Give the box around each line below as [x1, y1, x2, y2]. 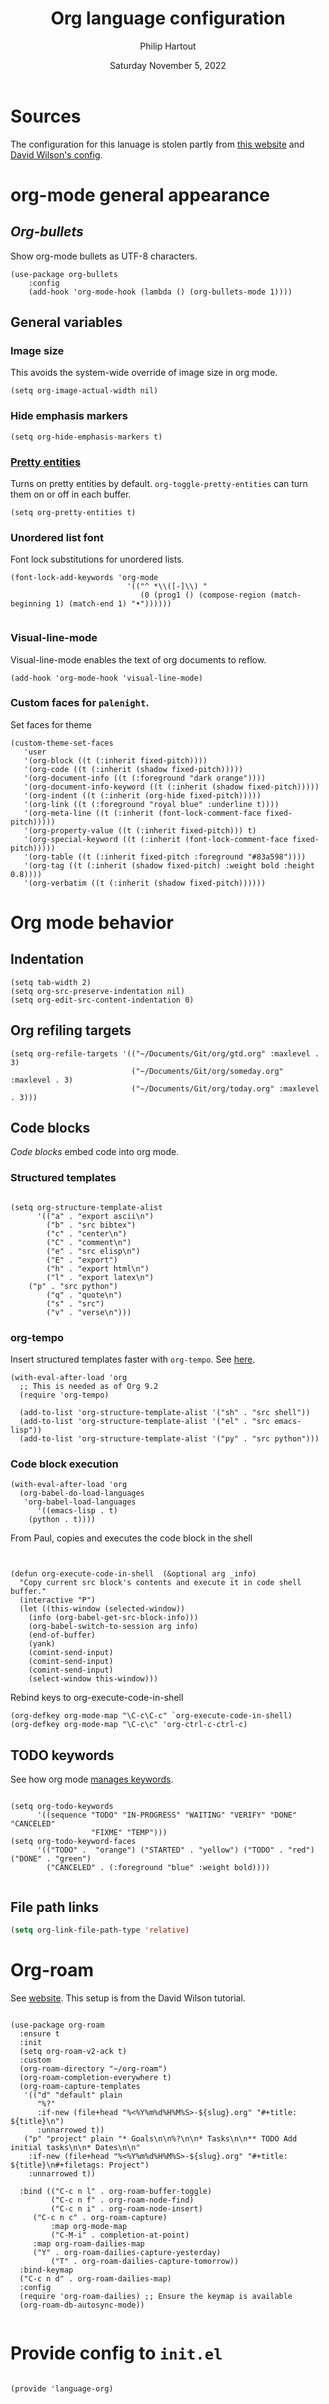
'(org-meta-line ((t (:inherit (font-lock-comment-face [23, 808, 262, 818]
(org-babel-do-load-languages [19, 1488, 145, 1499]
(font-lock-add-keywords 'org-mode [10, 573, 159, 583]
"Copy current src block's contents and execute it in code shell [19, 1578, 302, 1588]
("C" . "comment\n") [46, 1237, 132, 1247]
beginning [10, 599, 52, 609]
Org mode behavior [10, 912, 174, 934]
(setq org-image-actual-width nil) [10, 386, 159, 396]
